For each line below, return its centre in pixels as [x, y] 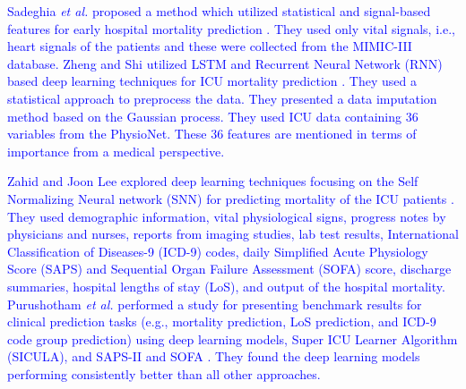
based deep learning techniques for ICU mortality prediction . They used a [212, 81]
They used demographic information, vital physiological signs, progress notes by [227, 216]
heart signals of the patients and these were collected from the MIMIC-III [210, 46]
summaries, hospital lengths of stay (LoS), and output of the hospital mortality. [226, 286]
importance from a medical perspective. [116, 151]
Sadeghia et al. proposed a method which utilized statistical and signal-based [219, 11]
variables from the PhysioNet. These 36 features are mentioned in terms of [212, 134]
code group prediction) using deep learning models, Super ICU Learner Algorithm [233, 338]
